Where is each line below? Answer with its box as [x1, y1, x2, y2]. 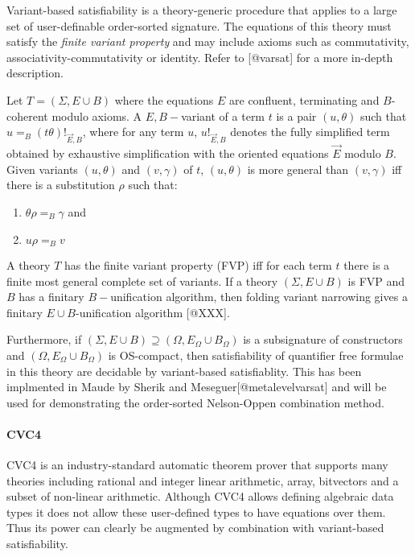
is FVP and [347, 272, 405, 289]
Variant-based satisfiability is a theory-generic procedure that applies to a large [6, 2, 397, 18]
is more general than [247, 160, 349, 177]
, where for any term [82, 123, 184, 140]
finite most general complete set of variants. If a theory [6, 272, 278, 289]
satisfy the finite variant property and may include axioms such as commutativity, [6, 33, 409, 50]
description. [6, 64, 64, 81]
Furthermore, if [6, 331, 82, 348]
